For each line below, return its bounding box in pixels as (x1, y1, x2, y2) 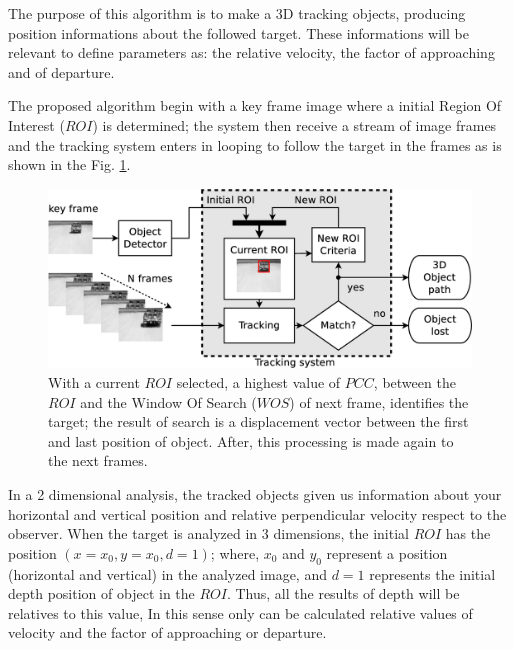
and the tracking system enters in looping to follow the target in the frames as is (8, 134, 502, 155)
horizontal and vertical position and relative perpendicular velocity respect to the (8, 503, 507, 524)
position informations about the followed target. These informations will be (8, 22, 469, 43)
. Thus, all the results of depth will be (226, 583, 460, 604)
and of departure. (8, 61, 115, 82)
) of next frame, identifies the (289, 391, 469, 412)
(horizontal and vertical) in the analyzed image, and (8, 563, 327, 584)
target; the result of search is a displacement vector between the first (48, 411, 469, 432)
